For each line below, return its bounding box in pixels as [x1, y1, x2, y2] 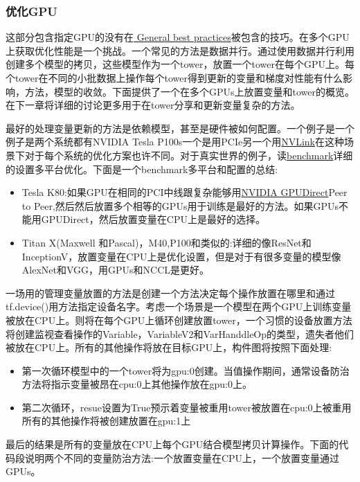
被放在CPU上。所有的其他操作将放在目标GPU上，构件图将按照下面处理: [6, 340, 332, 355]
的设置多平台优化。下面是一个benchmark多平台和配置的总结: [6, 161, 278, 176]
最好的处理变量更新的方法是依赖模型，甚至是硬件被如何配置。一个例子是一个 [6, 120, 354, 135]
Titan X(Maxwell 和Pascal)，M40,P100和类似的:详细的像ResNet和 [21, 235, 312, 249]
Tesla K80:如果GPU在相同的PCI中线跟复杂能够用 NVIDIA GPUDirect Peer [21, 185, 348, 199]
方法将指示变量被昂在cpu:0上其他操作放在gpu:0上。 [21, 377, 252, 391]
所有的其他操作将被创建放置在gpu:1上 [21, 413, 191, 428]
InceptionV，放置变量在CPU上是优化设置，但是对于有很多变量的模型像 [21, 249, 341, 263]
